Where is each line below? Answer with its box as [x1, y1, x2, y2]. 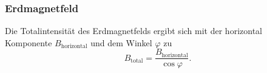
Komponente [5, 36, 52, 49]
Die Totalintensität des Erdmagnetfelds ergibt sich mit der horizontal [5, 24, 262, 37]
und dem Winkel [90, 36, 152, 49]
